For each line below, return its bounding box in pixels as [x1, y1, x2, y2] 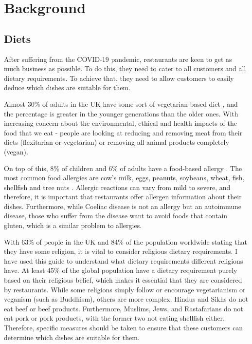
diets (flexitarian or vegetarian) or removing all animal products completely [4, 137, 229, 147]
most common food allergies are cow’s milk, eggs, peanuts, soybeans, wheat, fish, [4, 172, 245, 183]
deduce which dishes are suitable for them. [4, 82, 131, 93]
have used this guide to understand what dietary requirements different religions [4, 255, 243, 266]
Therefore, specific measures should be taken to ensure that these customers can [4, 323, 243, 333]
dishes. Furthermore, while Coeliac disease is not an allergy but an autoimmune [4, 201, 242, 211]
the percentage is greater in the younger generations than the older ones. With [4, 108, 238, 118]
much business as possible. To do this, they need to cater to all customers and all [4, 63, 246, 74]
